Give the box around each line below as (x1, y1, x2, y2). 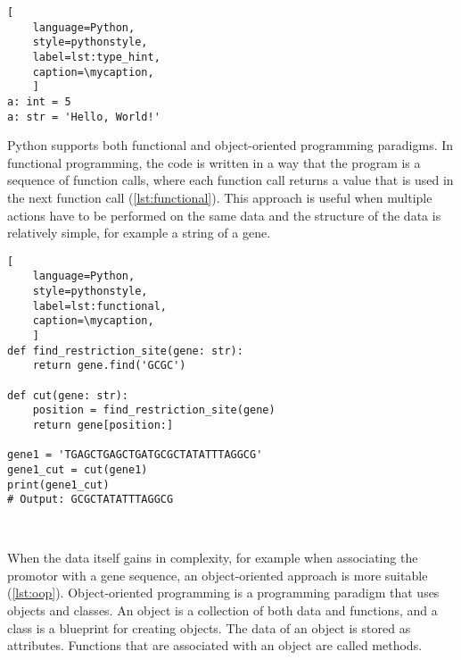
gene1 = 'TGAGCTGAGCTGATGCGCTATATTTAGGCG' (7, 448, 263, 462)
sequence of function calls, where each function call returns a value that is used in (7, 171, 454, 189)
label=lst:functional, (32, 299, 167, 313)
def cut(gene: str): (7, 388, 129, 402)
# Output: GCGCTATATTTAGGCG (7, 493, 174, 506)
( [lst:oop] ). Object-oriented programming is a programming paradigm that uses (7, 583, 440, 602)
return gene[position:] (32, 419, 174, 432)
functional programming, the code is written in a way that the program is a (7, 153, 421, 171)
